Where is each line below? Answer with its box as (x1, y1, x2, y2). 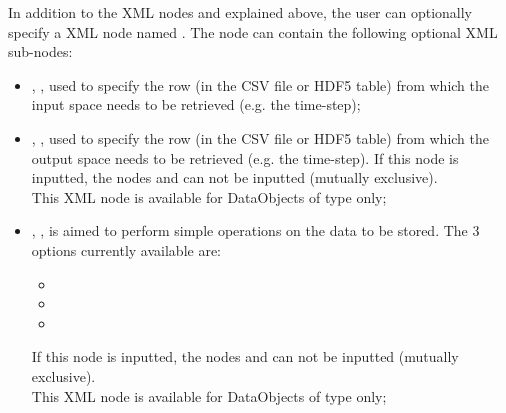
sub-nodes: (8, 41, 73, 62)
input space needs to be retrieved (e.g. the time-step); (31, 94, 361, 115)
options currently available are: (31, 239, 222, 260)
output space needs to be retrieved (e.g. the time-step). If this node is (31, 147, 459, 168)
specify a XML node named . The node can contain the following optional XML (8, 21, 498, 42)
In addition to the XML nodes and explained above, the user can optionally (8, 2, 472, 22)
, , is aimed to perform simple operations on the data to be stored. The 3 (31, 220, 480, 241)
